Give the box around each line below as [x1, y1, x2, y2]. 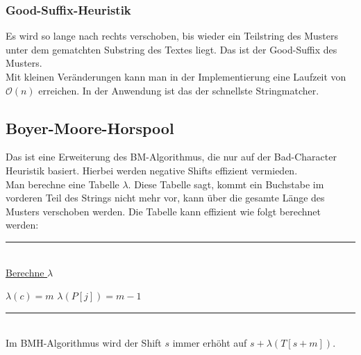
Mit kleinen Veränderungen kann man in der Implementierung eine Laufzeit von [6, 69, 346, 83]
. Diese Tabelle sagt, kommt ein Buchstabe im [128, 176, 324, 191]
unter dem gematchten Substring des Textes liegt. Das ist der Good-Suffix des [6, 42, 337, 56]
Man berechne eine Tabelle [6, 176, 119, 191]
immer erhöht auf [172, 336, 247, 350]
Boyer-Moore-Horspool [6, 117, 174, 138]
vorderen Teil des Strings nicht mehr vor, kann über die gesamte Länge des [6, 190, 325, 205]
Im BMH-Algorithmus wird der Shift [6, 336, 162, 350]
